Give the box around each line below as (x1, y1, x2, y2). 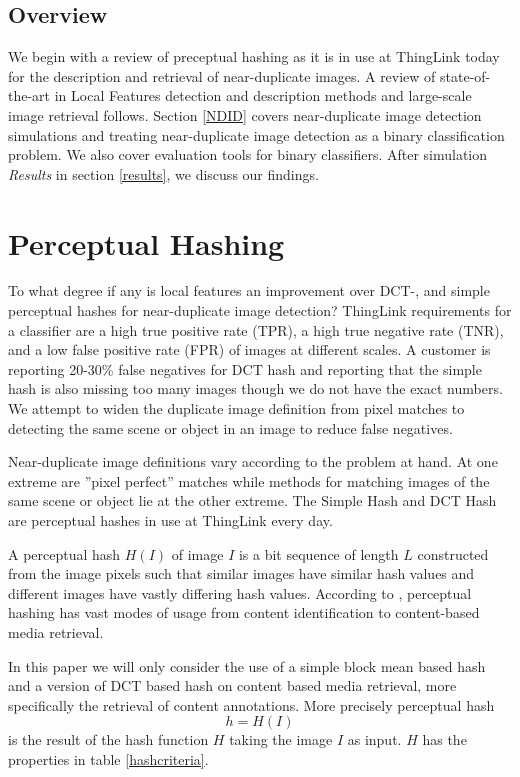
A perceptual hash (8, 543, 121, 564)
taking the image (229, 729, 333, 750)
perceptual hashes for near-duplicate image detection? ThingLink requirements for (8, 300, 512, 321)
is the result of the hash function (8, 729, 209, 750)
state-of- (440, 65, 491, 86)
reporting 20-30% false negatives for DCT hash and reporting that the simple (8, 358, 482, 379)
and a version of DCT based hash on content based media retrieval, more (8, 675, 457, 696)
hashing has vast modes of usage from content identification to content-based (8, 602, 480, 623)
